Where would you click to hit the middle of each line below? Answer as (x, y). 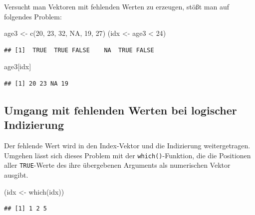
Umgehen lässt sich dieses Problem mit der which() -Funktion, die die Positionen (127, 155)
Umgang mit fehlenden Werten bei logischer (121, 110)
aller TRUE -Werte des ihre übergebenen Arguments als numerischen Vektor (117, 165)
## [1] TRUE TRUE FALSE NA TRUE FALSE (79, 50)
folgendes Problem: (33, 16)
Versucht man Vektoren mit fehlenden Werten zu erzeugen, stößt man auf (117, 6)
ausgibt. (16, 175)
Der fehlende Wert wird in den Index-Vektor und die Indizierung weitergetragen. (127, 146)
